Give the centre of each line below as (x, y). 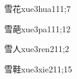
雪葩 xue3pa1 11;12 (38, 28)
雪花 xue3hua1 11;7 (38, 8)
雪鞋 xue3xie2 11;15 (38, 69)
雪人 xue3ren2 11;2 (37, 49)
